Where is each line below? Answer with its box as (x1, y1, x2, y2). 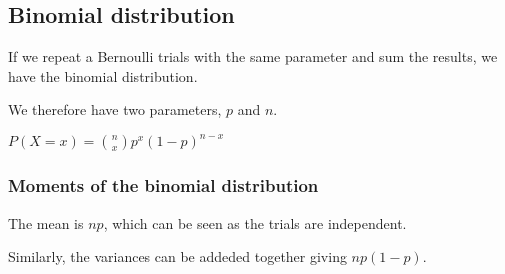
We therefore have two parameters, (8, 99, 222, 120)
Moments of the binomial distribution (8, 173, 319, 198)
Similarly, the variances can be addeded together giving (8, 246, 347, 267)
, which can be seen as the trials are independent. (103, 212, 407, 233)
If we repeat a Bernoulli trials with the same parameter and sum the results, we (8, 46, 498, 67)
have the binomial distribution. (8, 65, 198, 86)
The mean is (8, 212, 84, 233)
